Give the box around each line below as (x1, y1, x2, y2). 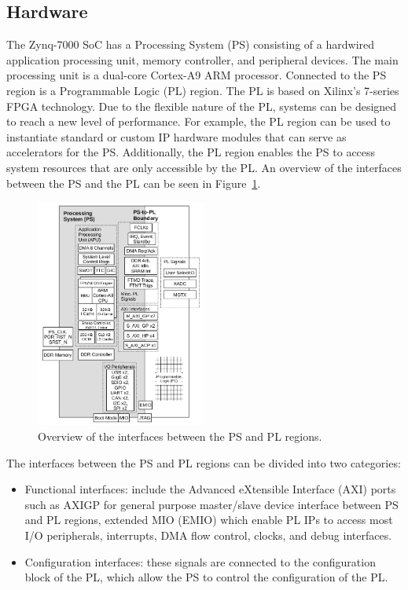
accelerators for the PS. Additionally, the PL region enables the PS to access (6, 144, 376, 160)
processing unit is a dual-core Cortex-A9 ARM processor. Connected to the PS (6, 67, 387, 83)
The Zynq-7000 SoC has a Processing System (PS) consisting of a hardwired (6, 36, 375, 53)
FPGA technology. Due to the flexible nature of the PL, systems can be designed (6, 97, 397, 114)
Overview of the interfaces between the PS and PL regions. (38, 428, 322, 444)
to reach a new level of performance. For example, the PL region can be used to (6, 113, 391, 130)
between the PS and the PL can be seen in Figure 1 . (6, 174, 261, 191)
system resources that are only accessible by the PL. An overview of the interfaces (6, 159, 402, 175)
